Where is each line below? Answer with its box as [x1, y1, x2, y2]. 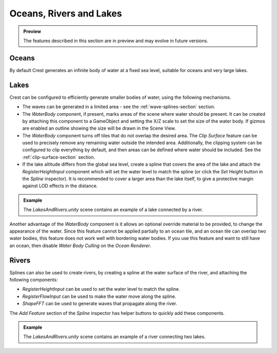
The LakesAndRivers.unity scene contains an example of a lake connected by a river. [23, 206, 203, 213]
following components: [9, 277, 58, 283]
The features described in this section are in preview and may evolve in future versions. [23, 38, 209, 44]
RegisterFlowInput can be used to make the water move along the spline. [22, 293, 176, 299]
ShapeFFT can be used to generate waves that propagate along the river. [22, 301, 177, 307]
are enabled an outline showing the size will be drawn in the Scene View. [22, 125, 176, 131]
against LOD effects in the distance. [22, 183, 98, 189]
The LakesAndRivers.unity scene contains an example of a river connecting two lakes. [23, 333, 206, 340]
